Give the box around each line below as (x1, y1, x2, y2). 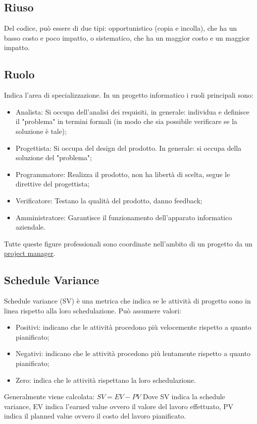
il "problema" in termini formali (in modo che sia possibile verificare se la (15, 116, 238, 126)
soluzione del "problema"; (15, 152, 92, 163)
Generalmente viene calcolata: (4, 391, 95, 402)
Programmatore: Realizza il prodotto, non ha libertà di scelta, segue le (15, 169, 230, 179)
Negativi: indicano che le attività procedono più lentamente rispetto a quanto (15, 348, 251, 359)
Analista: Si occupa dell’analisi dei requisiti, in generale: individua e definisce (15, 106, 250, 117)
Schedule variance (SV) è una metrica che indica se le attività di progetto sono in (4, 296, 251, 306)
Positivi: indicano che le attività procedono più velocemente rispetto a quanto (15, 322, 252, 332)
